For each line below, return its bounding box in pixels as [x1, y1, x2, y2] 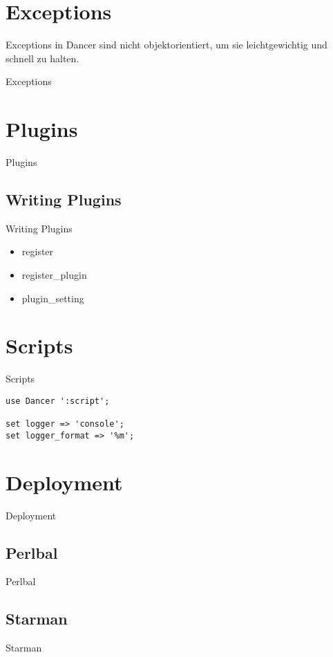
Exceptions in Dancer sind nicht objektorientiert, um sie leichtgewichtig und [6, 37, 327, 52]
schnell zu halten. [6, 50, 79, 65]
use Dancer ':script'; [6, 396, 110, 406]
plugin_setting [21, 290, 84, 305]
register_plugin [21, 268, 87, 282]
